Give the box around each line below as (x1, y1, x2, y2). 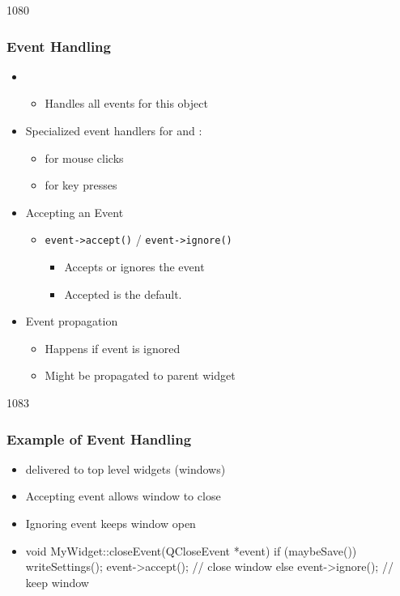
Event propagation (25, 313, 118, 330)
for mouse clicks (45, 149, 124, 166)
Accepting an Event (25, 203, 124, 220)
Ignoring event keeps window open (25, 515, 196, 531)
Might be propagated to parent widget (45, 367, 236, 384)
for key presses (45, 177, 117, 194)
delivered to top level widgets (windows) (25, 460, 226, 477)
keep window (25, 573, 89, 590)
